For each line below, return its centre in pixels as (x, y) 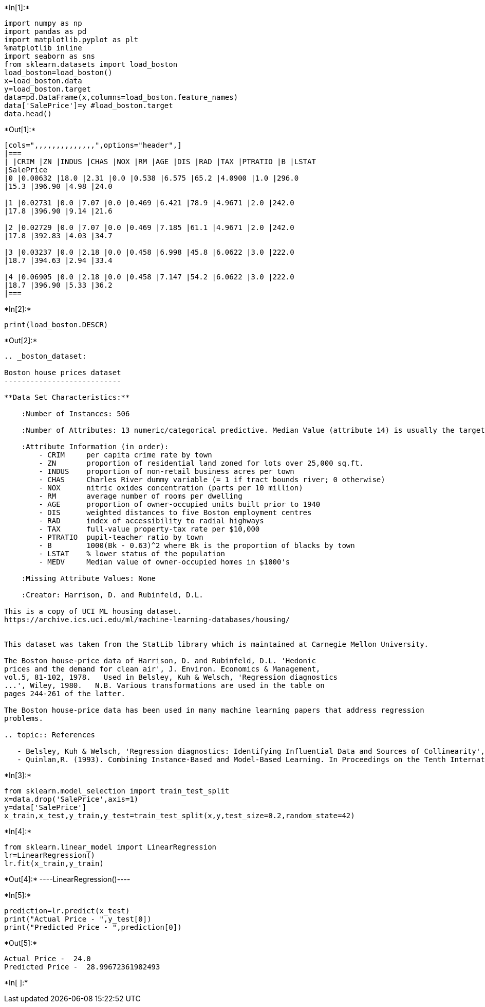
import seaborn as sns (50, 56)
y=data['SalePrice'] (45, 807)
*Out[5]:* (21, 943)
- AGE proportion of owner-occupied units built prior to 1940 (180, 504)
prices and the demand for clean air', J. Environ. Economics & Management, (162, 669)
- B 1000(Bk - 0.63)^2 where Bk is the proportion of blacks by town (197, 545)
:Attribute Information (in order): (95, 447)
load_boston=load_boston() (58, 73)
